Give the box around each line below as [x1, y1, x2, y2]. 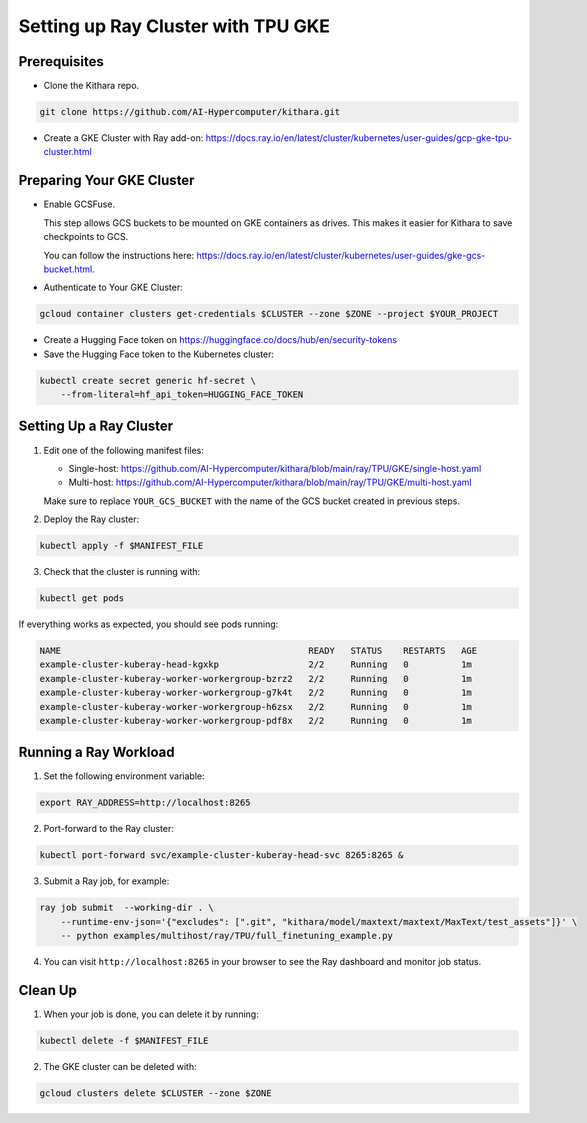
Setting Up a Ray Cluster [18, 418, 174, 435]
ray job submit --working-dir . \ [39, 902, 214, 914]
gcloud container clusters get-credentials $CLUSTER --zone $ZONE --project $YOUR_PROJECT [39, 308, 499, 320]
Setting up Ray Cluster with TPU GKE [18, 15, 330, 37]
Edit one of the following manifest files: [43, 444, 205, 456]
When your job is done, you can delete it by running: [43, 1008, 259, 1020]
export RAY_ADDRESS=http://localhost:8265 [39, 797, 251, 809]
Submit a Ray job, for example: [43, 875, 170, 887]
